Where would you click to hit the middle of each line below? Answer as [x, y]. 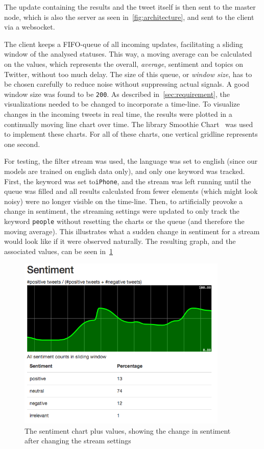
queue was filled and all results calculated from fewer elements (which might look [131, 191]
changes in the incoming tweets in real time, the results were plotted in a [118, 114]
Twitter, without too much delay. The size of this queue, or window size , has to [128, 74]
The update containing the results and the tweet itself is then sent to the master [130, 7]
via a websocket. [30, 27]
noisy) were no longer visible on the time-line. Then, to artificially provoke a [124, 201]
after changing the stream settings [78, 441]
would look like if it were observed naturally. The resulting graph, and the [120, 241]
